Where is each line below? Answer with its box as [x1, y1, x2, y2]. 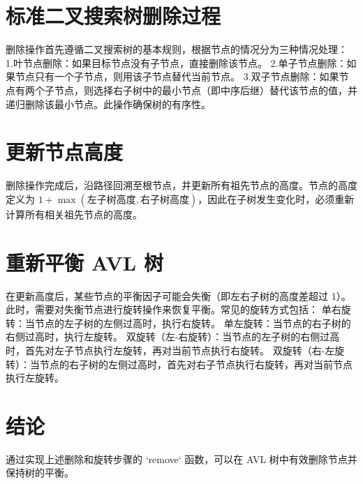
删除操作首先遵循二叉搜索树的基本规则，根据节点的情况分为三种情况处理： [6, 42, 348, 56]
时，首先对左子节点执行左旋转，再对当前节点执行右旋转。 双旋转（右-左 [6, 342, 335, 357]
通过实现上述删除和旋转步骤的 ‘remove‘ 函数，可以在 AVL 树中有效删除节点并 [6, 451, 357, 466]
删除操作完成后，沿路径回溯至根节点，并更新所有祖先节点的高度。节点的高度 [6, 178, 357, 192]
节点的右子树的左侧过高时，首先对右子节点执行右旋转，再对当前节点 [39, 356, 353, 371]
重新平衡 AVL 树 [6, 248, 163, 276]
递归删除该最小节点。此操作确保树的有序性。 [6, 96, 211, 111]
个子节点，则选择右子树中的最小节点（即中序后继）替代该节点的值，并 [34, 82, 357, 97]
